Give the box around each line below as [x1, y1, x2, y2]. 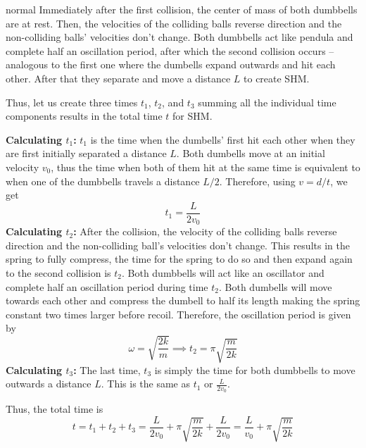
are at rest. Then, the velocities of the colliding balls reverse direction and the [6, 15, 342, 30]
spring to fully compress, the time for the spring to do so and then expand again [6, 251, 353, 266]
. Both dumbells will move [219, 279, 332, 294]
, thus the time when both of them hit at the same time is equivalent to [51, 159, 360, 174]
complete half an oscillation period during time [6, 279, 208, 294]
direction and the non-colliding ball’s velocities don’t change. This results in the [6, 237, 350, 252]
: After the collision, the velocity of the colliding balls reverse [73, 224, 337, 239]
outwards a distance [6, 376, 91, 391]
